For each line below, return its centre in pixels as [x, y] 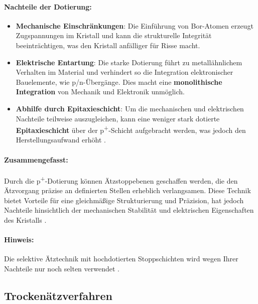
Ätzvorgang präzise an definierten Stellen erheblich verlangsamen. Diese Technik [127, 190]
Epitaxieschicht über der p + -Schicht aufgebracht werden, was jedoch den [131, 129]
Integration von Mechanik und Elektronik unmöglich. [100, 92]
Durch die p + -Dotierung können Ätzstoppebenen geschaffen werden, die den [121, 180]
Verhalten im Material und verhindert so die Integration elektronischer [124, 72]
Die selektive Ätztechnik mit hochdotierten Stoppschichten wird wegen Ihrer [121, 259]
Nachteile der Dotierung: [48, 6]
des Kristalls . [25, 219]
